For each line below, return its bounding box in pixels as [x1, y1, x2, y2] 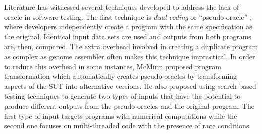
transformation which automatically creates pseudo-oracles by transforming [4, 71, 237, 81]
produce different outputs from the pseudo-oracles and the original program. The [4, 100, 254, 111]
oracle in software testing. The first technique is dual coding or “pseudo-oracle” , [4, 11, 252, 22]
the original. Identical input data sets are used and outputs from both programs [4, 31, 251, 41]
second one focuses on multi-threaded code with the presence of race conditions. [4, 120, 251, 131]
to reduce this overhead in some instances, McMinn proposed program [4, 61, 221, 71]
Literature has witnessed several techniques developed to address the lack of [4, 2, 239, 12]
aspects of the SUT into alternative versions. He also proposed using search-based [4, 80, 256, 91]
